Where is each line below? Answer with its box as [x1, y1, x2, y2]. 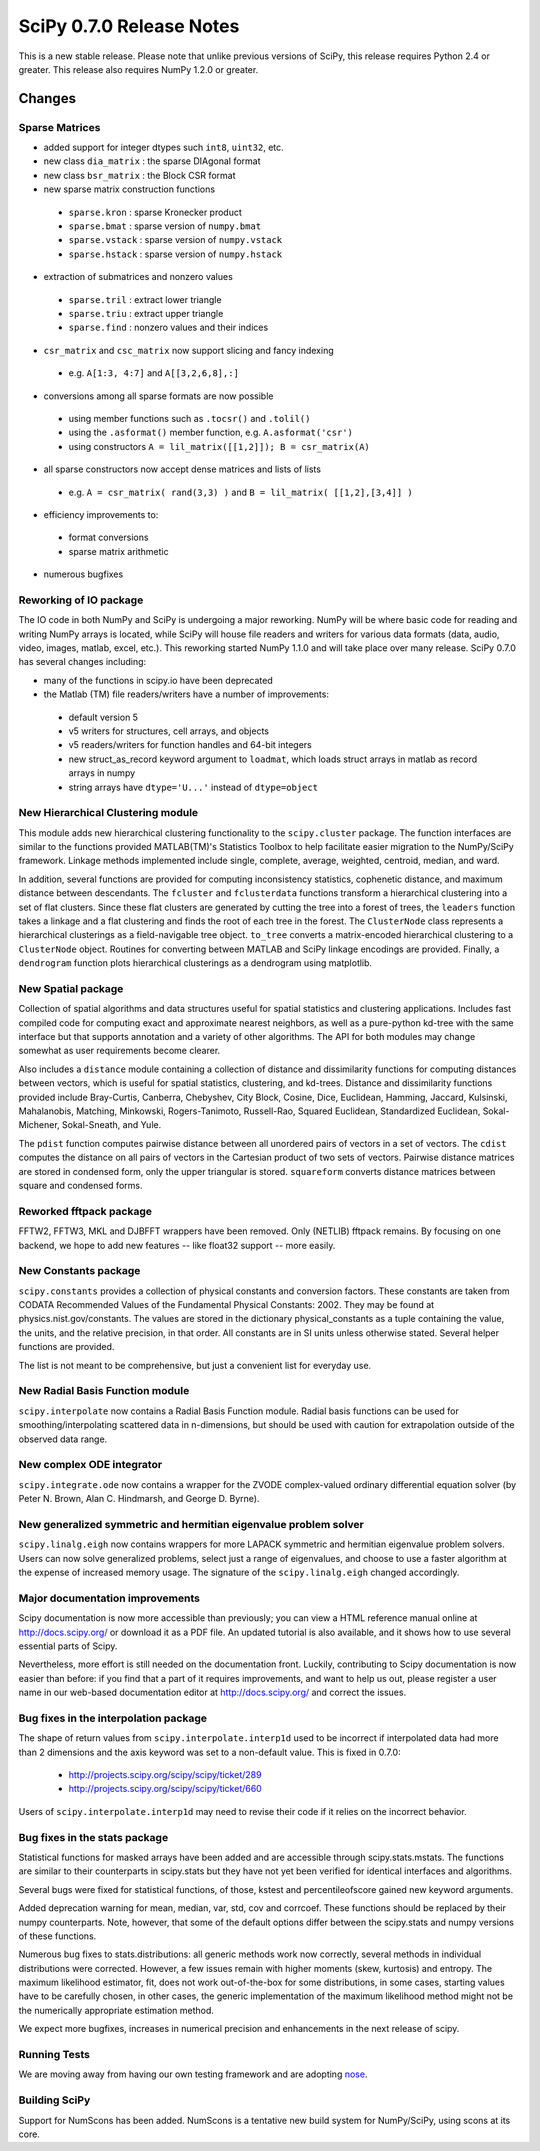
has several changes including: [18, 656, 147, 668]
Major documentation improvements [18, 1591, 200, 1605]
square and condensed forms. [18, 1180, 143, 1191]
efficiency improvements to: [43, 508, 159, 520]
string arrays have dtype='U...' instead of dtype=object [68, 781, 319, 793]
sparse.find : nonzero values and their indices [68, 321, 269, 334]
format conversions [68, 531, 149, 544]
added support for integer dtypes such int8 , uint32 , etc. [43, 141, 284, 154]
